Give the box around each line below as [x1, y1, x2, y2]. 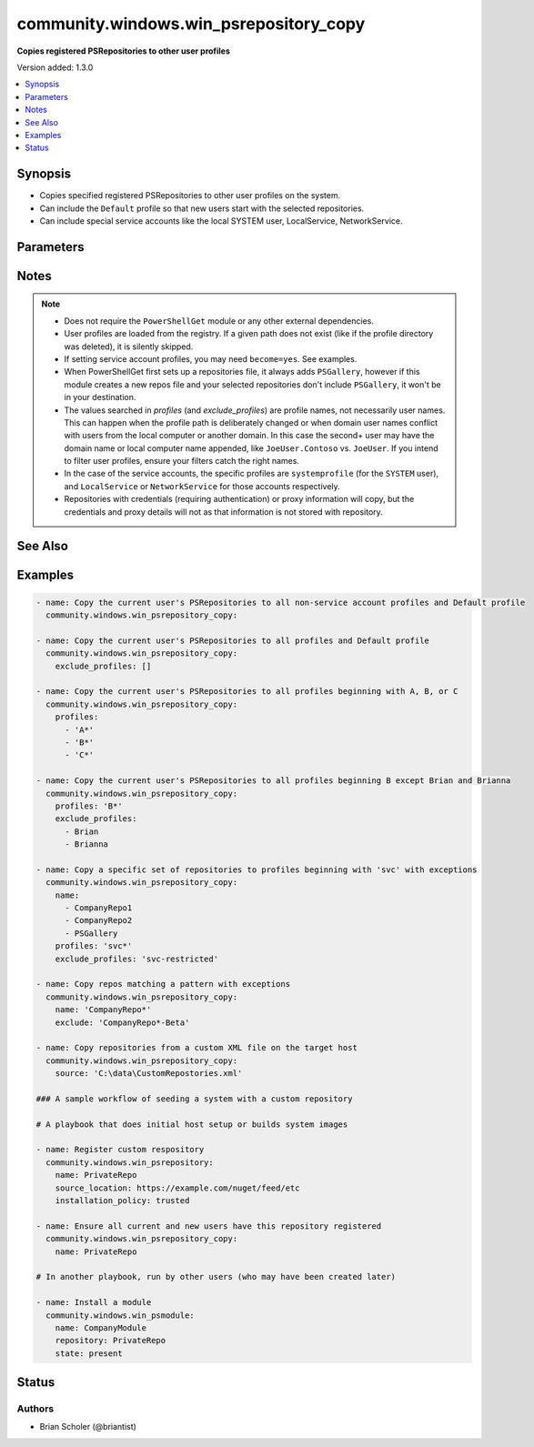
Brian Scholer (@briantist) [39, 1422, 136, 1432]
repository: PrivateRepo [55, 1335, 166, 1346]
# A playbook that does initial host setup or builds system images [35, 1119, 348, 1130]
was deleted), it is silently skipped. [64, 341, 194, 352]
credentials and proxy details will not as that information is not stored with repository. [64, 506, 384, 518]
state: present [55, 1348, 123, 1359]
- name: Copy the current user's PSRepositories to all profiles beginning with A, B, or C [35, 687, 458, 697]
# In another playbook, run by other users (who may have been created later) [35, 1271, 396, 1282]
